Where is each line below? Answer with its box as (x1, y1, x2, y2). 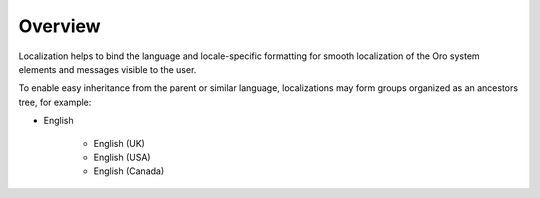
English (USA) (93, 151, 151, 163)
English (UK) (93, 137, 145, 149)
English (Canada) (93, 165, 165, 177)
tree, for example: (18, 96, 92, 108)
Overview (18, 15, 101, 37)
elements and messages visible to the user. (18, 63, 197, 75)
